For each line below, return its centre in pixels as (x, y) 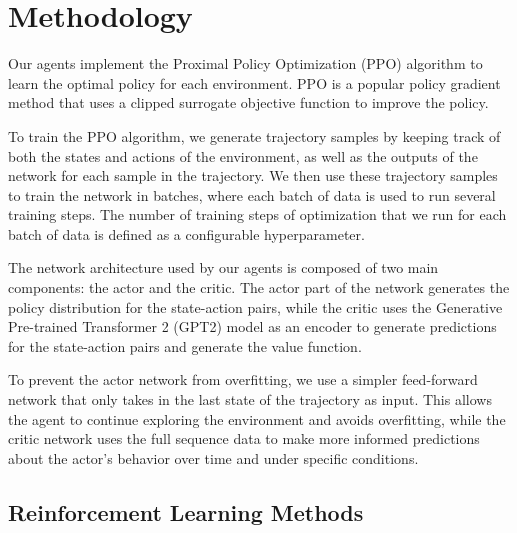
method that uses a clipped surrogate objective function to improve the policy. (248, 102)
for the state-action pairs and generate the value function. (185, 345)
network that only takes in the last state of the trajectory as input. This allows (250, 399)
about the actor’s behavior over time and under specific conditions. (213, 457)
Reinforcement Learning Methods (186, 511)
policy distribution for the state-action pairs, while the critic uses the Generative (255, 306)
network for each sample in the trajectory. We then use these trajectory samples (253, 175)
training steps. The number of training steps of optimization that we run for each (257, 214)
